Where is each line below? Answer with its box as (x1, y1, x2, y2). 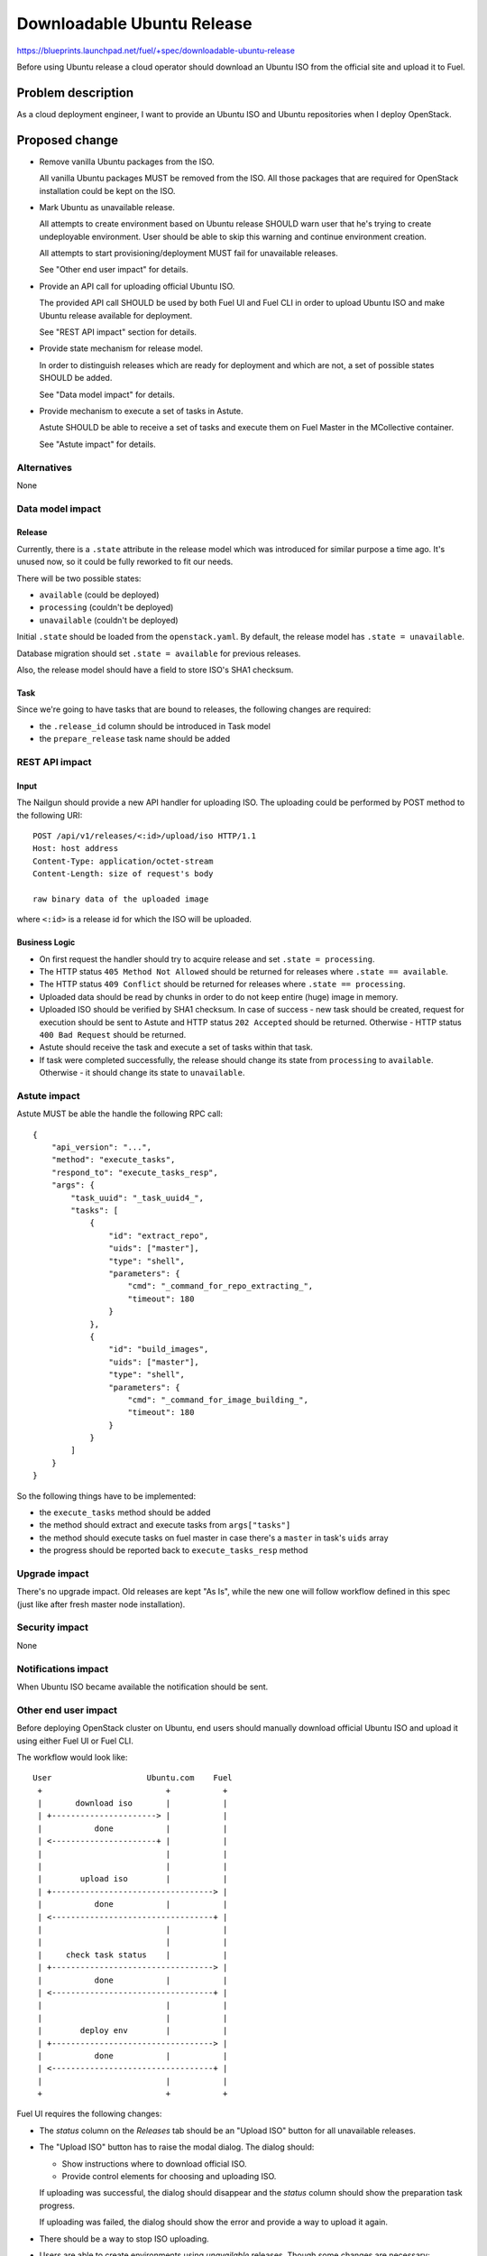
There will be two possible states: (16, 573, 142, 584)
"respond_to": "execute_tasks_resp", (51, 1167, 218, 1178)
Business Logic (16, 937, 76, 948)
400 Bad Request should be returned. (39, 1029, 187, 1040)
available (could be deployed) (39, 589, 160, 600)
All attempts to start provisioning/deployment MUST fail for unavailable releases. (39, 248, 338, 259)
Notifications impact (16, 1662, 108, 1675)
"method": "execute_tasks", (51, 1155, 176, 1165)
